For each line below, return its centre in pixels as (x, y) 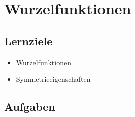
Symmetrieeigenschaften (53, 79)
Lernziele (28, 40)
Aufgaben (30, 107)
